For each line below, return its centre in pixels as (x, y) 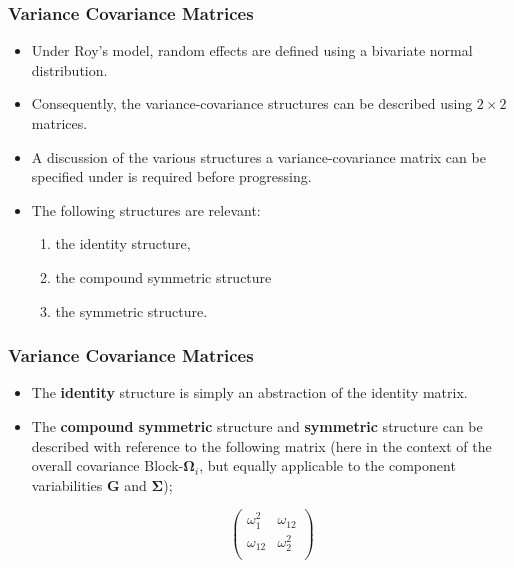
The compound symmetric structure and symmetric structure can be (257, 425)
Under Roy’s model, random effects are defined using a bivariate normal (252, 50)
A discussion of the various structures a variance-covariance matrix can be (258, 156)
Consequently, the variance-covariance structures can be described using (252, 103)
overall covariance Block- (107, 465)
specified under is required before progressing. (171, 176)
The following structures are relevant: (146, 209)
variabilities (67, 484)
